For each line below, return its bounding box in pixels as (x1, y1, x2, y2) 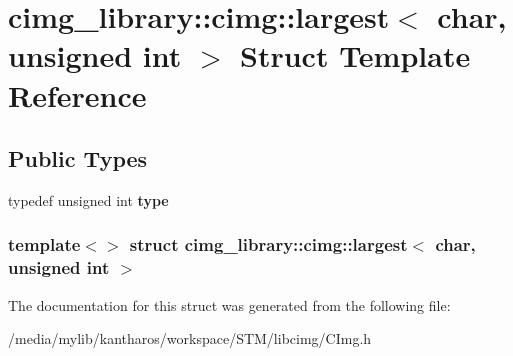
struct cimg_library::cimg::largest (129, 232, 408, 257)
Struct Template (240, 35, 471, 76)
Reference (8, 74, 147, 115)
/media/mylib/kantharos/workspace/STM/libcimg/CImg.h (8, 328, 372, 349)
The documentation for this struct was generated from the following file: (8, 294, 451, 315)
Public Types (8, 143, 148, 174)
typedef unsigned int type (8, 189, 169, 210)
